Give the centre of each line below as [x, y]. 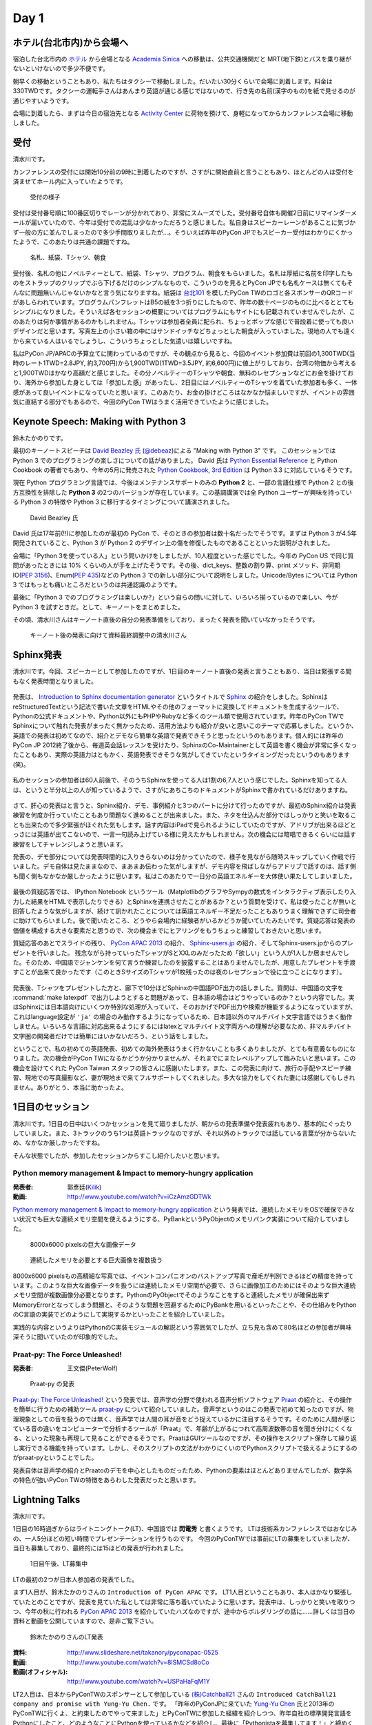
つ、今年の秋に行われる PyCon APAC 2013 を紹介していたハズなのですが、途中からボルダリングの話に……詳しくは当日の [184, 1611]
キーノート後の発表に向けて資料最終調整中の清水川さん [108, 635]
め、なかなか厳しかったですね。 [58, 1143]
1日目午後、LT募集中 [59, 1564]
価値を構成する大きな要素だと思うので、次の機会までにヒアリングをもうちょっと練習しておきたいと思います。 [169, 930]
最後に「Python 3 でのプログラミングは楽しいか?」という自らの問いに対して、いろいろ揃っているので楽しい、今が [175, 598]
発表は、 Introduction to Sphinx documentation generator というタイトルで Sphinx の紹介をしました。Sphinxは [170, 697]
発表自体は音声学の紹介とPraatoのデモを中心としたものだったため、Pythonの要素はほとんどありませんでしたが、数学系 [183, 1470]
